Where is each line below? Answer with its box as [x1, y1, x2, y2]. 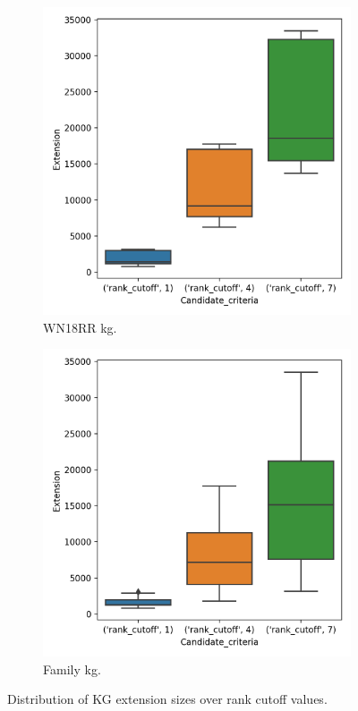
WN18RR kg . [43, 317, 117, 336]
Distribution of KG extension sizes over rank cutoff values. [7, 690, 328, 708]
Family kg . [43, 659, 101, 678]
